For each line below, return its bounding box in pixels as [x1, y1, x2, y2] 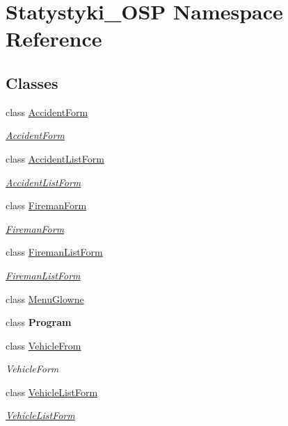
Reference [6, 24, 102, 53]
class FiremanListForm [6, 245, 103, 259]
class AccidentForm [6, 104, 88, 119]
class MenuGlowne [6, 291, 84, 306]
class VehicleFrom [6, 338, 81, 352]
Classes [6, 72, 58, 93]
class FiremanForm [6, 198, 87, 213]
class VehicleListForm [6, 384, 98, 399]
